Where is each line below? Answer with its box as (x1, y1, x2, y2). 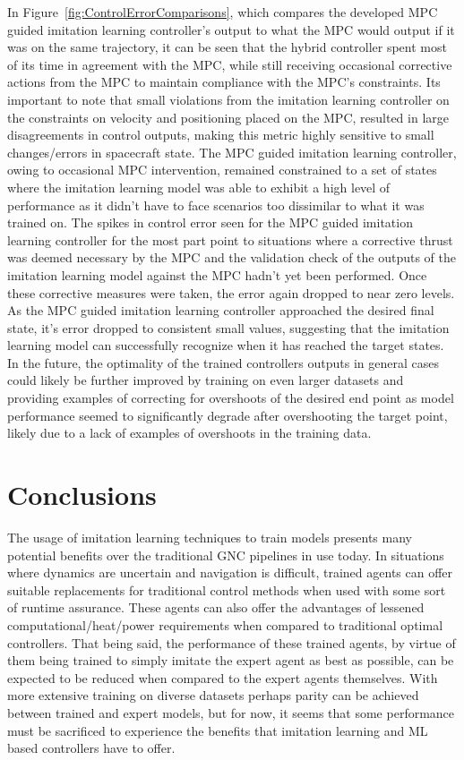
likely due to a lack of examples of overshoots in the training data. (7, 423, 372, 442)
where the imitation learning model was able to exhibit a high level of (7, 177, 391, 196)
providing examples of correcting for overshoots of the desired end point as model (7, 389, 454, 407)
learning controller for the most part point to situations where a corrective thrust (7, 230, 453, 249)
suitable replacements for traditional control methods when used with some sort (7, 580, 446, 599)
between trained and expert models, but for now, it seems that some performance (7, 703, 455, 722)
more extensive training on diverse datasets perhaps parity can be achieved (7, 686, 419, 704)
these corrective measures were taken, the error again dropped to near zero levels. (7, 283, 455, 302)
